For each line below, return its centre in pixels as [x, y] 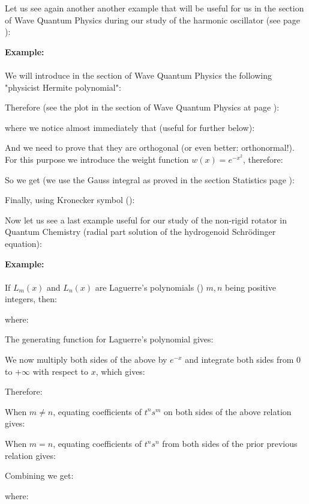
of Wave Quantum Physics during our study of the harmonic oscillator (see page [152, 20]
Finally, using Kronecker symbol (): [70, 200]
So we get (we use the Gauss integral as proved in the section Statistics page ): [150, 179]
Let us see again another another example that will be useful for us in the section [154, 8]
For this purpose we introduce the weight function [97, 159]
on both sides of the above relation [228, 411]
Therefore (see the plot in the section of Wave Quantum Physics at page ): [142, 107]
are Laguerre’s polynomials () [149, 287]
